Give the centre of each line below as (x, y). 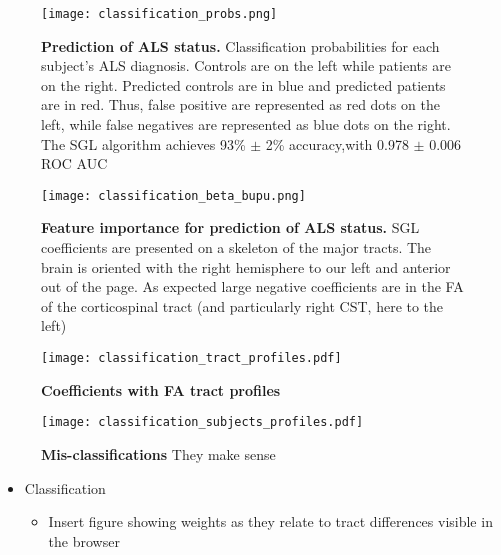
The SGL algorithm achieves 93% (143, 143)
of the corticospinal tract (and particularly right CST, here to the (242, 305)
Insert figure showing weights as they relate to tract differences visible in (270, 521)
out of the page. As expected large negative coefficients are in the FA (252, 286)
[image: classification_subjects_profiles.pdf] (202, 422)
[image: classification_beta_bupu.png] (173, 195)
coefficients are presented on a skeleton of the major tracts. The (236, 247)
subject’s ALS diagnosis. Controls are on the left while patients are (246, 65)
